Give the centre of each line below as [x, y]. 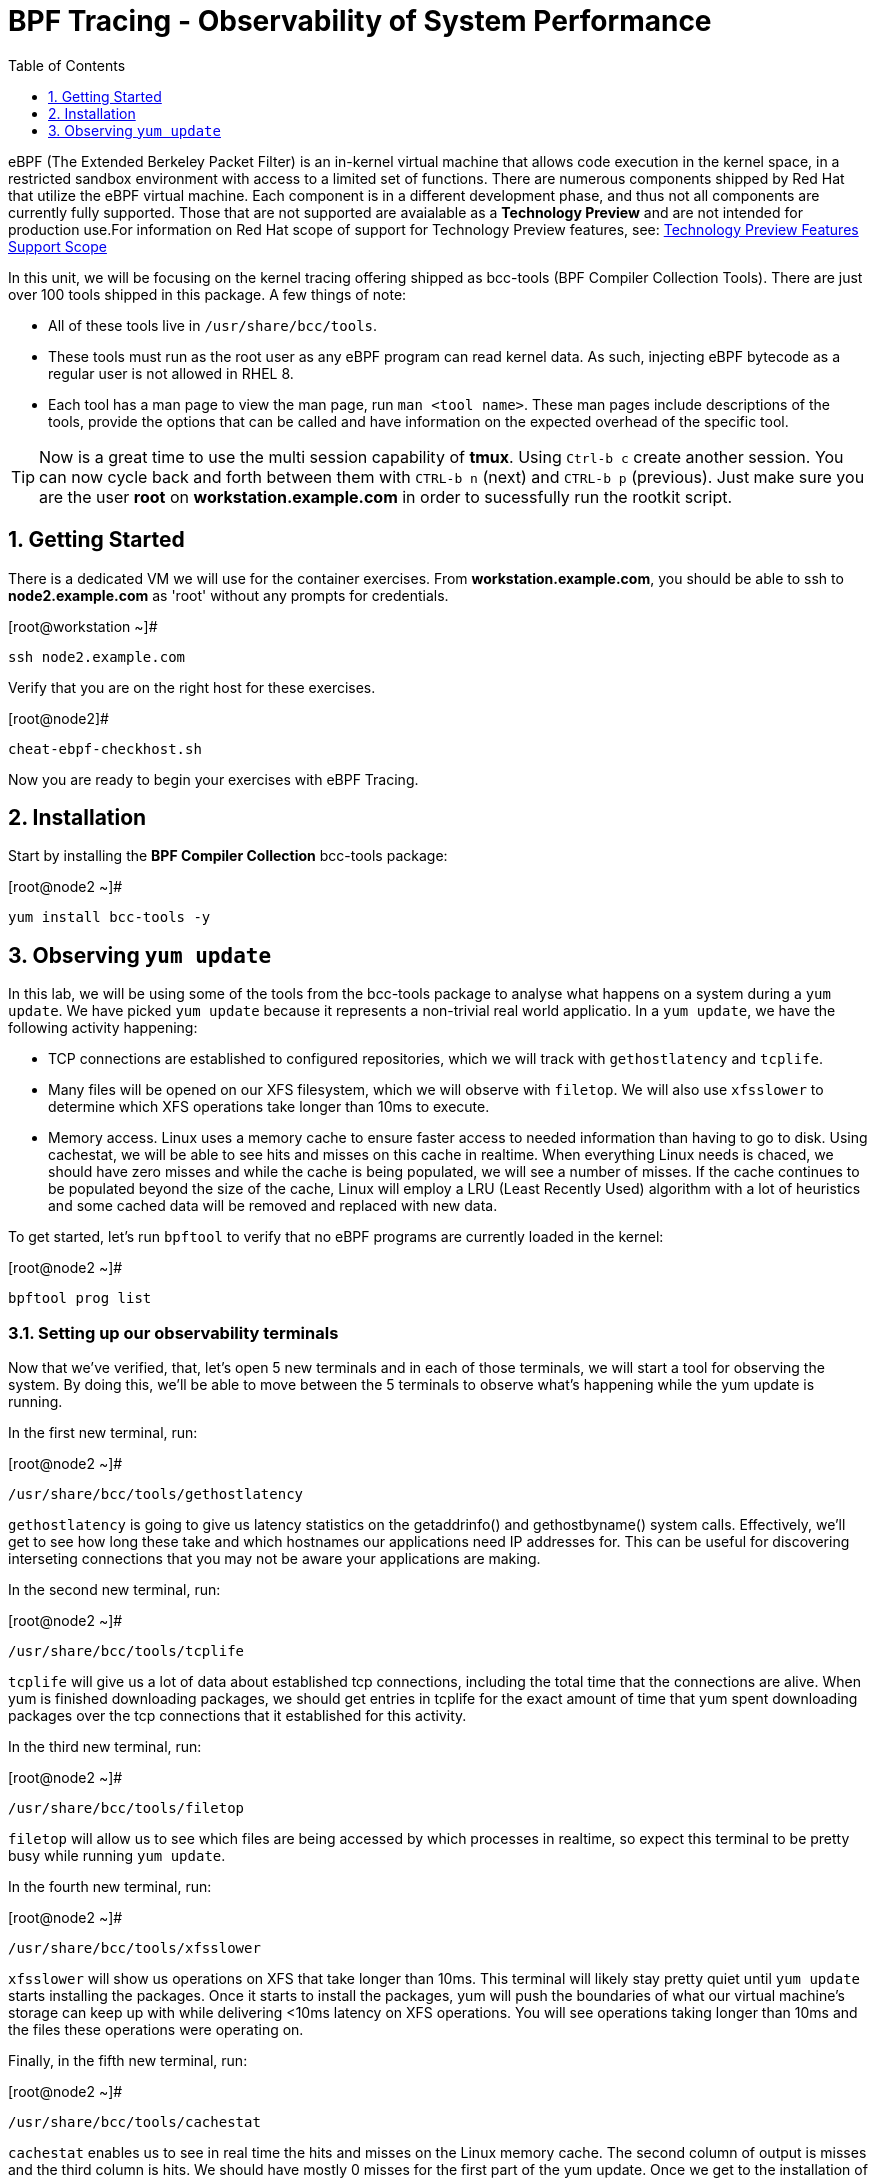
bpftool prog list [80, 1298]
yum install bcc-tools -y [109, 917]
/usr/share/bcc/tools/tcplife [126, 1651]
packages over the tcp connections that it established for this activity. [237, 1716]
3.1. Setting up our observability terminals [173, 1332]
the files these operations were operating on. [156, 2030]
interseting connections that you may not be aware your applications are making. [274, 1559]
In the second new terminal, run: [114, 1590]
